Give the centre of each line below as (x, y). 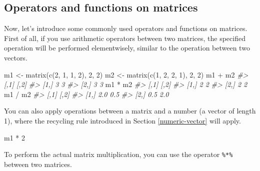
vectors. (16, 57)
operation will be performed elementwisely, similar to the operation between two (127, 48)
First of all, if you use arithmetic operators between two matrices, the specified (125, 38)
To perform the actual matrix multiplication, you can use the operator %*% (118, 154)
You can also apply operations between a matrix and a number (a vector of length (130, 111)
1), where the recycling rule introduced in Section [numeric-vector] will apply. (122, 120)
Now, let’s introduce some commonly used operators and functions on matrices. (126, 28)
